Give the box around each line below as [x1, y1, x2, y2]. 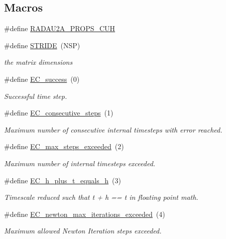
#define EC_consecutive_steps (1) [4, 107, 114, 118]
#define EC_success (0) [4, 73, 80, 84]
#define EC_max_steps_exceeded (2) [4, 141, 124, 152]
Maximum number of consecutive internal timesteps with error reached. [4, 124, 222, 135]
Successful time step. [4, 90, 67, 101]
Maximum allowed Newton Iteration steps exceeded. [4, 225, 162, 236]
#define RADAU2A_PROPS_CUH [4, 23, 116, 34]
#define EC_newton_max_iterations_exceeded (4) [4, 208, 165, 219]
